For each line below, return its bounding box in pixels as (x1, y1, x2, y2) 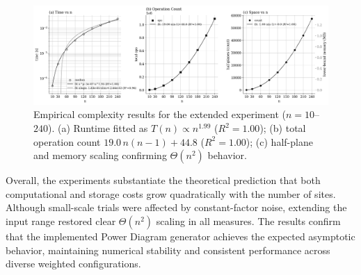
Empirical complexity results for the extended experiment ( (33, 107, 286, 122)
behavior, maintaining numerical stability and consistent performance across (6, 242, 330, 257)
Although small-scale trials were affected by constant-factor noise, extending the (6, 200, 347, 215)
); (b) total (259, 121, 306, 135)
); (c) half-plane (246, 134, 313, 149)
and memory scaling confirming (33, 148, 167, 162)
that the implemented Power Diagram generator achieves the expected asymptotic (6, 229, 355, 243)
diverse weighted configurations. (6, 256, 141, 271)
